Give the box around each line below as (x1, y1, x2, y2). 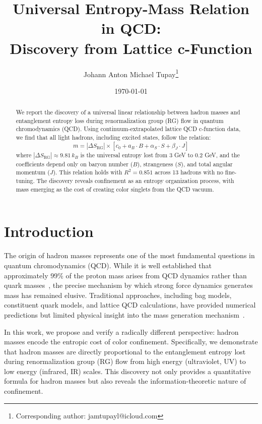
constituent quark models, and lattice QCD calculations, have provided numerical (4, 299, 256, 310)
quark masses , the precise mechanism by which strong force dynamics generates (4, 280, 253, 290)
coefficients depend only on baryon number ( (16, 159, 133, 168)
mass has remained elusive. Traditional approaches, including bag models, (4, 289, 232, 300)
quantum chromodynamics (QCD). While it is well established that (4, 260, 212, 270)
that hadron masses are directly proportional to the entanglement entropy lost (4, 346, 246, 356)
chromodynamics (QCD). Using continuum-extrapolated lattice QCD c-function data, (16, 125, 241, 133)
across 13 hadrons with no (155, 168, 223, 176)
